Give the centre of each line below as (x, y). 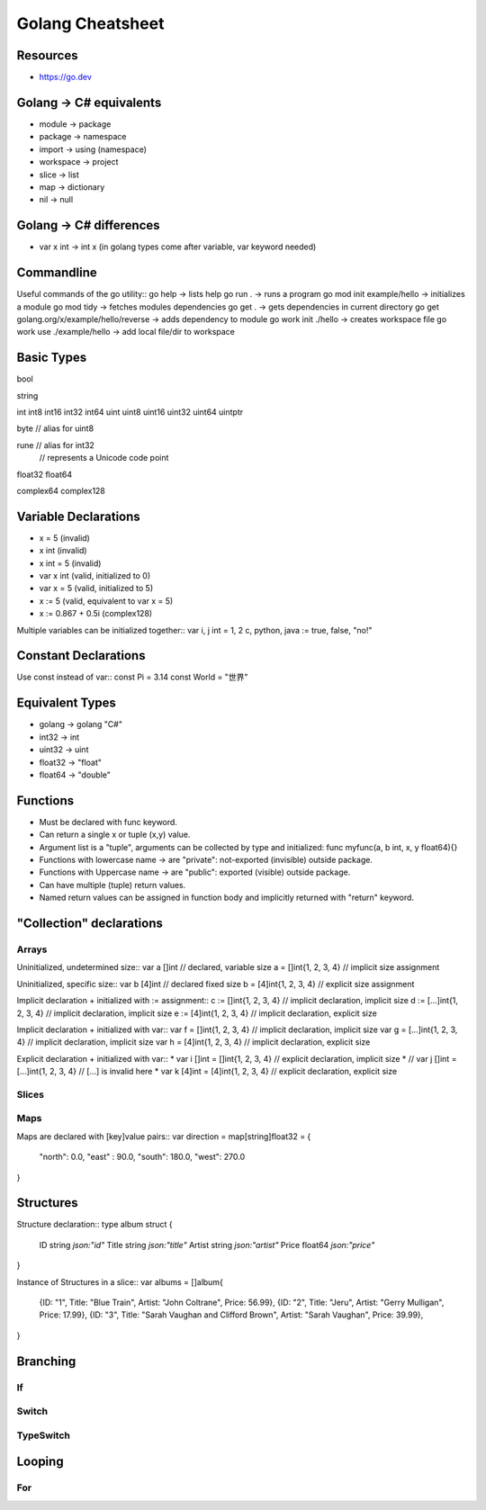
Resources (47, 55)
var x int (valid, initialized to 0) (95, 576)
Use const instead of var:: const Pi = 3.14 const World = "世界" (132, 677)
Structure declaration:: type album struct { (94, 1225)
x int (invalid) (63, 551)
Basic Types (52, 358)
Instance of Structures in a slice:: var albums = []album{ (120, 1281)
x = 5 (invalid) (64, 538)
